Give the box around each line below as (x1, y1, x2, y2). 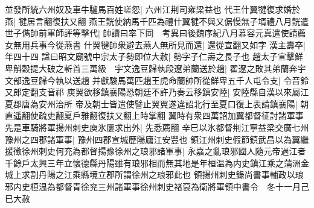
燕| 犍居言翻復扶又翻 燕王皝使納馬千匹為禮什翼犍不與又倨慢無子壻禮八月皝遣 (5, 14, 309, 27)
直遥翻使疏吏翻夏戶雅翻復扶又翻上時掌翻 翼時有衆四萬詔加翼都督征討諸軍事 (5, 109, 304, 122)
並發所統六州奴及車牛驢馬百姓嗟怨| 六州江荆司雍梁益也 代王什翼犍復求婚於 (5, 3, 301, 15)
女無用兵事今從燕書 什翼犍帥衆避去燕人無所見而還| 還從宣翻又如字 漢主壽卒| (5, 38, 306, 51)
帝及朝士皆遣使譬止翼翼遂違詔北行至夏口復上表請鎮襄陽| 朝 (75, 97, 309, 110)
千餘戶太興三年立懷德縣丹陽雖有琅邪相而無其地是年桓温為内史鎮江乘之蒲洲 (5, 156, 301, 169)
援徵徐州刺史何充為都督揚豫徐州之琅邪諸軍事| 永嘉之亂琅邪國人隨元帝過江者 (5, 145, 306, 157)
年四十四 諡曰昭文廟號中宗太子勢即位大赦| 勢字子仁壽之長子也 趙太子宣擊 (5, 50, 295, 63)
